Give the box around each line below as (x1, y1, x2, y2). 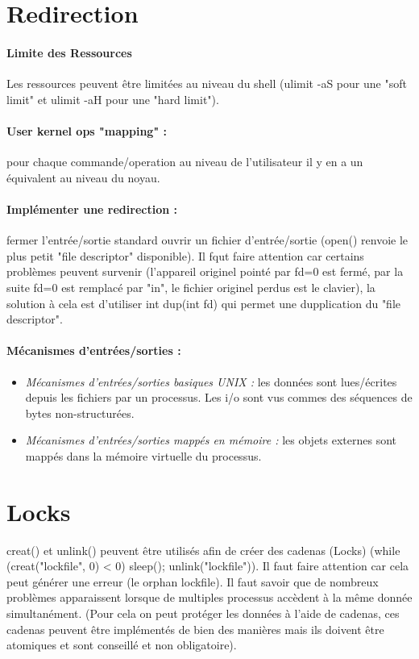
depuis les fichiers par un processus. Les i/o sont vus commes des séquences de (25, 389, 413, 406)
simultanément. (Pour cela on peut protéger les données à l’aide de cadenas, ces (6, 604, 400, 621)
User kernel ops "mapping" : (6, 122, 167, 139)
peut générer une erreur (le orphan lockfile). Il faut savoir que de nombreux (6, 573, 379, 590)
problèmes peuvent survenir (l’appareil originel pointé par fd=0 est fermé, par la (6, 263, 404, 280)
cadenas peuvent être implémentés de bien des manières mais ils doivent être (6, 620, 384, 637)
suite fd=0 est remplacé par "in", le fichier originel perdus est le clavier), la (6, 278, 375, 295)
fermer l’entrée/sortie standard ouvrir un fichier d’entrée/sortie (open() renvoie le (6, 231, 409, 248)
